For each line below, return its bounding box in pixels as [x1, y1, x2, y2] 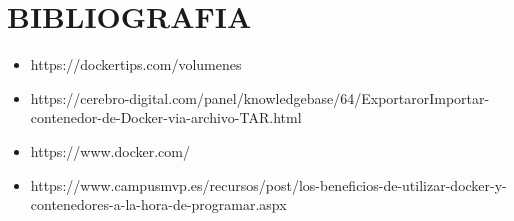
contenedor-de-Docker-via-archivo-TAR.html [30, 107, 302, 128]
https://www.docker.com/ [30, 140, 190, 161]
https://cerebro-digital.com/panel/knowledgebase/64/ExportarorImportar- [30, 87, 490, 108]
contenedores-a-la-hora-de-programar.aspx [30, 194, 287, 215]
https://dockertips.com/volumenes [30, 54, 242, 75]
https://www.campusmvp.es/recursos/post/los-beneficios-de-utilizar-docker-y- [30, 174, 507, 195]
